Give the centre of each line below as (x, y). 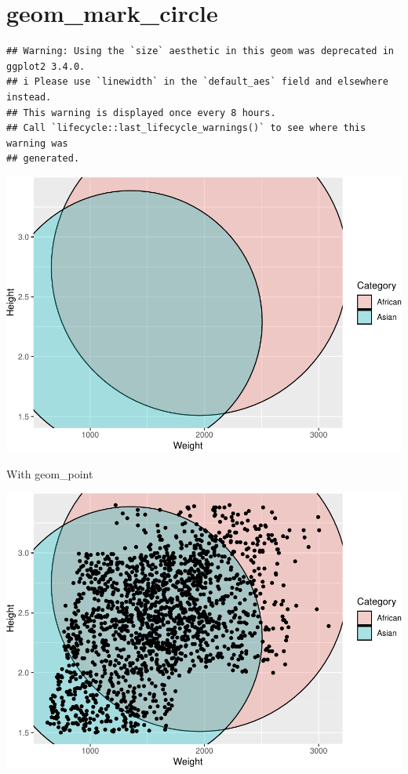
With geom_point (50, 473)
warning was (37, 143)
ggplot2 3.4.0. (46, 66)
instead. (29, 97)
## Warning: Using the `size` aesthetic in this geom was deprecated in (200, 51)
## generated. (43, 159)
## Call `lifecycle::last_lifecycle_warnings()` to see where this (186, 128)
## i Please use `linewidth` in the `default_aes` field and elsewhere (197, 82)
